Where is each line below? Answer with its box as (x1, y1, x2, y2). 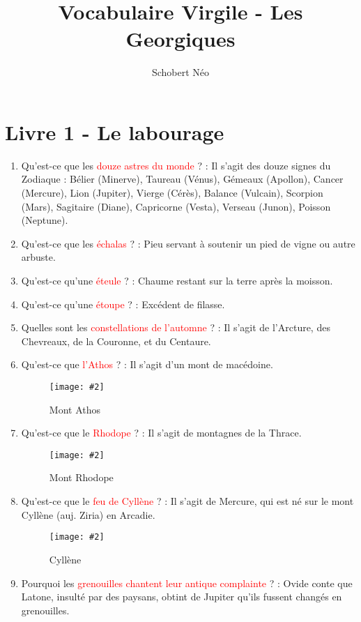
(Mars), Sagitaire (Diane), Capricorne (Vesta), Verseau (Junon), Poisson (21, 199, 331, 213)
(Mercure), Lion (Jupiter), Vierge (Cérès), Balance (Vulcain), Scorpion (21, 185, 323, 200)
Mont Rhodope (49, 470, 114, 485)
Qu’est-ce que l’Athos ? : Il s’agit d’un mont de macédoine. (21, 357, 273, 372)
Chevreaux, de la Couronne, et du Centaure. (21, 333, 211, 348)
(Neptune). (21, 213, 68, 227)
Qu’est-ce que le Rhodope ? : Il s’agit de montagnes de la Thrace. (21, 425, 302, 440)
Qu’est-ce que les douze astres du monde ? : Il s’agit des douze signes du (21, 158, 331, 172)
